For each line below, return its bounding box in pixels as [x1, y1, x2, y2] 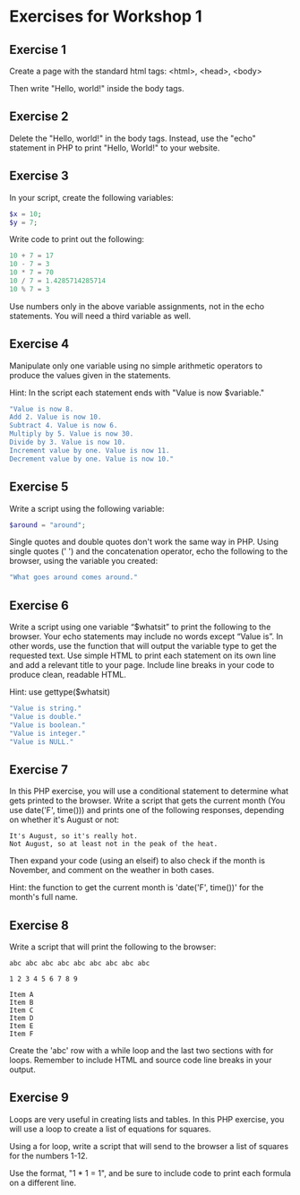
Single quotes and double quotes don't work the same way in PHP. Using [9, 536, 279, 548]
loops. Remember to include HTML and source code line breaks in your [9, 1055, 272, 1066]
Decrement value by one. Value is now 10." [9, 455, 175, 463]
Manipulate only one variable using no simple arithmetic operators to [9, 360, 262, 371]
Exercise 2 [9, 109, 69, 125]
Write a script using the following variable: [9, 503, 165, 514]
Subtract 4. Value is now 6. [9, 421, 118, 430]
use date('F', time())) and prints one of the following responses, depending [9, 805, 285, 816]
